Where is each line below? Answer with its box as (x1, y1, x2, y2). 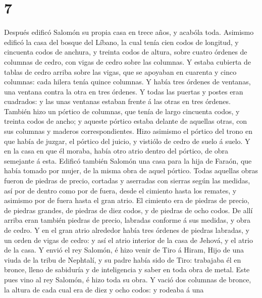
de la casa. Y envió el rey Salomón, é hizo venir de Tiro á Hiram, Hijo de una (4, 244, 244, 255)
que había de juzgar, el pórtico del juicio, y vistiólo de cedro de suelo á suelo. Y (4, 135, 250, 146)
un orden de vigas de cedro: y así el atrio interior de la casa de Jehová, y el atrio (4, 234, 253, 245)
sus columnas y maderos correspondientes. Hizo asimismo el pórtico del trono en (4, 126, 252, 136)
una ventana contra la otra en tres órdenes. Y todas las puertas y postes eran (4, 86, 243, 96)
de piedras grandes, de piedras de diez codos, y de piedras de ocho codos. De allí (4, 205, 253, 215)
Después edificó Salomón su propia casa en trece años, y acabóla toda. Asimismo (4, 27, 254, 37)
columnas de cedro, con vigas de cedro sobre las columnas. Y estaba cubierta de (4, 56, 251, 67)
